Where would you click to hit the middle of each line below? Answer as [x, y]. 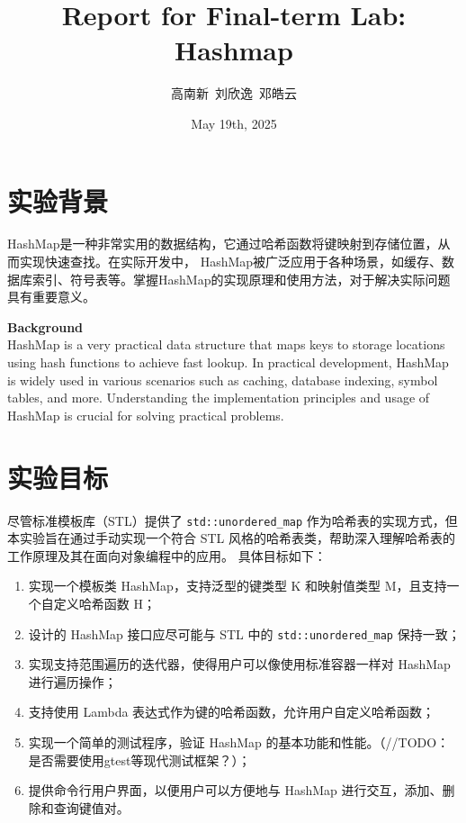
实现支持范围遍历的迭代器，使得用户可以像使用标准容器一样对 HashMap [239, 664]
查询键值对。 [91, 807]
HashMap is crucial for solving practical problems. [146, 415]
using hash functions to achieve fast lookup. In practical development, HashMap [228, 362]
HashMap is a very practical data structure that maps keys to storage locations [226, 344]
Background [45, 326]
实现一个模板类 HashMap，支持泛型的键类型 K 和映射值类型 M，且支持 [237, 586]
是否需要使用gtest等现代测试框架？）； [139, 760]
